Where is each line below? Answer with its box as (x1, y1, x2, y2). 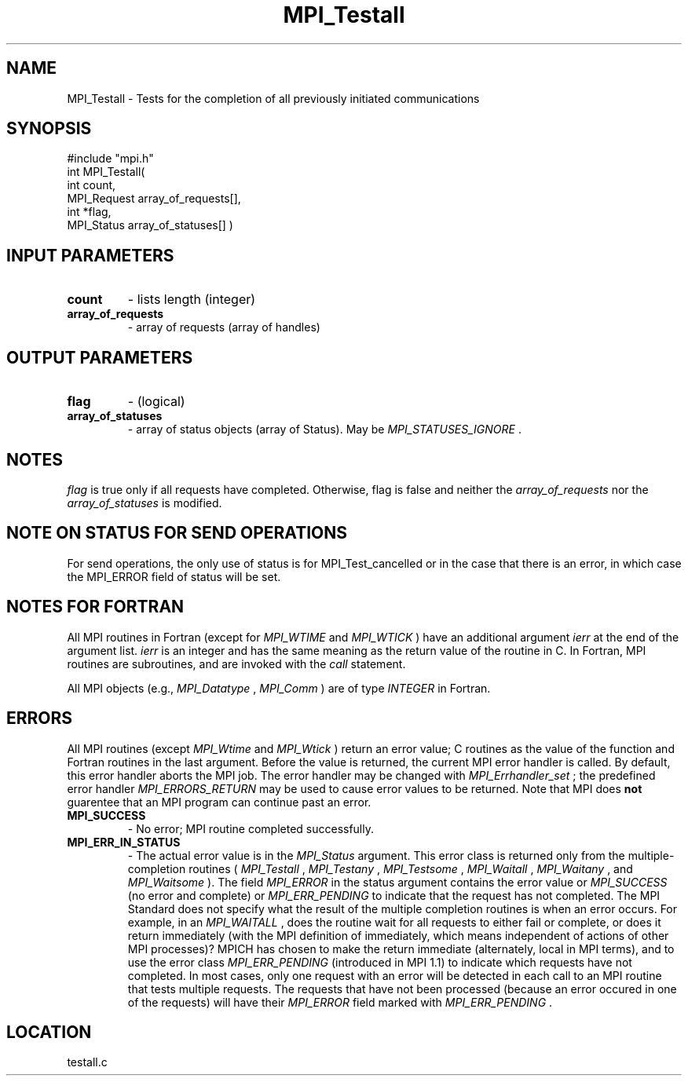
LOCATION (6, 1022, 92, 1042)
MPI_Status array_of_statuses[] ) (67, 218, 233, 232)
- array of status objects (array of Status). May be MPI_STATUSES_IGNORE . (127, 422, 521, 437)
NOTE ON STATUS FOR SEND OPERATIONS (6, 523, 348, 543)
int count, (67, 178, 116, 192)
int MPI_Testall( (67, 165, 145, 179)
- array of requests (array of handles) (127, 320, 320, 334)
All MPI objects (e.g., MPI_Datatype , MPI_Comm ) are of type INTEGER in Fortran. (67, 681, 491, 695)
